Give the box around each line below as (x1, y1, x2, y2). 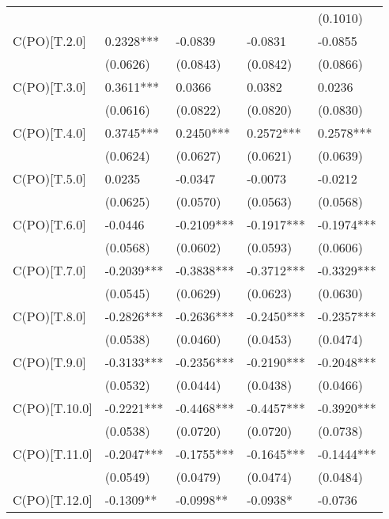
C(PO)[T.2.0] (13, 32, 86, 50)
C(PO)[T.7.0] (13, 261, 86, 279)
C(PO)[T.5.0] (13, 169, 86, 188)
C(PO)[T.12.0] (13, 491, 93, 509)
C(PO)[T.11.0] (13, 445, 93, 463)
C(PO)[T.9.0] (13, 353, 86, 371)
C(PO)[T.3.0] (13, 78, 86, 96)
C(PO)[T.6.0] (13, 215, 86, 233)
